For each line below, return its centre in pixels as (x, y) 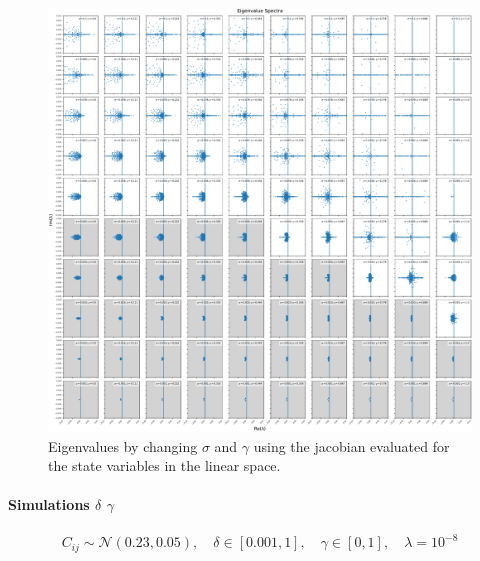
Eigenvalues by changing (123, 445)
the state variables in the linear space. (164, 465)
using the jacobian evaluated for (351, 445)
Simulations (49, 504)
